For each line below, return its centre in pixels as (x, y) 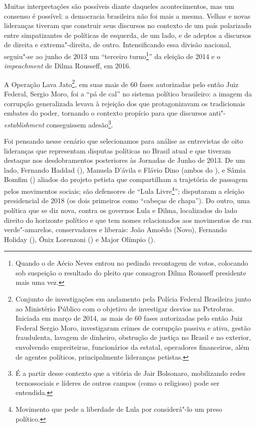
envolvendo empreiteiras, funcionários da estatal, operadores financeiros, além (132, 347)
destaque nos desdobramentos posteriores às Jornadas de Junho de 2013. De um (125, 160)
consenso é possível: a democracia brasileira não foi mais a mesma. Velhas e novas (127, 15)
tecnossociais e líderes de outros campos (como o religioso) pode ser (117, 382)
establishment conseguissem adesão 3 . (59, 123)
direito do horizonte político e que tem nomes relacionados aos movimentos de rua (128, 220)
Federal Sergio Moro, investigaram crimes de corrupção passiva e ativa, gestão (133, 327)
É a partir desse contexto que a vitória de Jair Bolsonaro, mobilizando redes (130, 373)
